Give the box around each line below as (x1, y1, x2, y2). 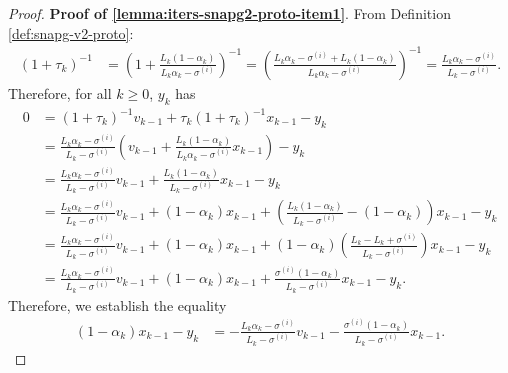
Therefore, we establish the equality (8, 294, 227, 315)
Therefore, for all (8, 82, 112, 103)
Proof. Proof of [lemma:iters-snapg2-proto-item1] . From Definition (8, 3, 451, 23)
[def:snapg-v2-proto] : (8, 22, 134, 43)
